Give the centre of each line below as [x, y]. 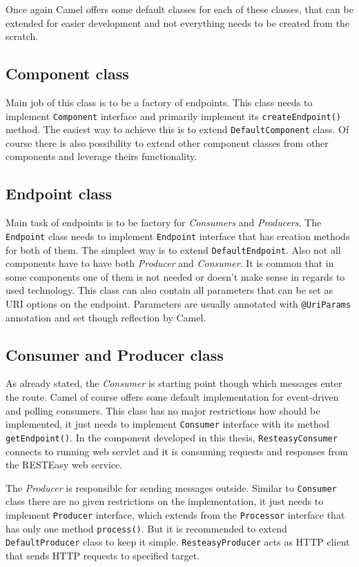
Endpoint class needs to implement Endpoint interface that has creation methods [178, 236]
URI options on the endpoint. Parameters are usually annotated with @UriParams [178, 303]
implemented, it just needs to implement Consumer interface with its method [167, 424]
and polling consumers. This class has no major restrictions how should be [163, 410]
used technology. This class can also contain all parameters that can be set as [169, 290]
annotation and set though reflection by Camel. [106, 317]
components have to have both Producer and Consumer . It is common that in [170, 263]
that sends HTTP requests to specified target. [103, 555]
